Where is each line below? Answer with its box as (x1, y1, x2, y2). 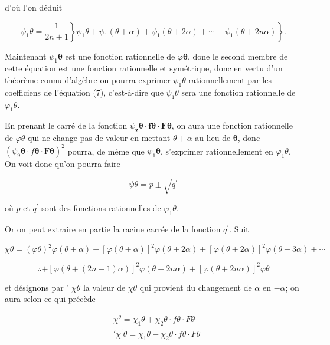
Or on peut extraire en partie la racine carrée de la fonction (5, 223, 221, 235)
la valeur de (83, 281, 126, 293)
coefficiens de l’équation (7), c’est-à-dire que (5, 86, 164, 98)
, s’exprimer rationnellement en (161, 144, 273, 157)
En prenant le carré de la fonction (5, 119, 128, 132)
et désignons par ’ (5, 281, 69, 293)
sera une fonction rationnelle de (181, 86, 296, 98)
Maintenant (5, 50, 47, 62)
